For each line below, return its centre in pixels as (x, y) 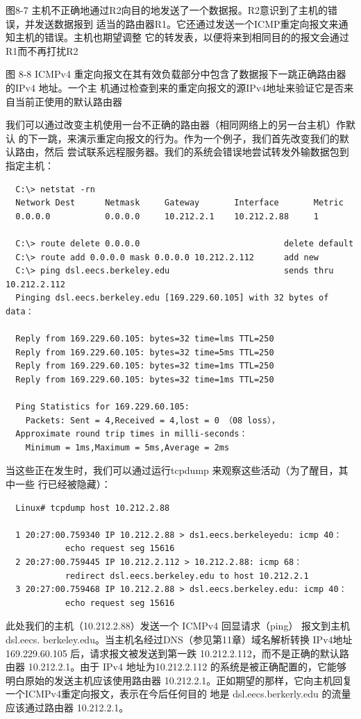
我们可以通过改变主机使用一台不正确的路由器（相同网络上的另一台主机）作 (176, 125)
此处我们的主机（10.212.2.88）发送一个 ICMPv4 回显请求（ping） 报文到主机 (178, 626)
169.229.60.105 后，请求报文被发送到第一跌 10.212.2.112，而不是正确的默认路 (177, 653)
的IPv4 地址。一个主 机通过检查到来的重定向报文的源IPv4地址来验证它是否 (175, 87)
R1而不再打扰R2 (42, 50)
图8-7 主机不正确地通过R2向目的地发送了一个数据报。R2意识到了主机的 (167, 10)
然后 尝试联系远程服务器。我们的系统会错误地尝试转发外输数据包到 (196, 152)
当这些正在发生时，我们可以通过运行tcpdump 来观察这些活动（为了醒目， (172, 470)
